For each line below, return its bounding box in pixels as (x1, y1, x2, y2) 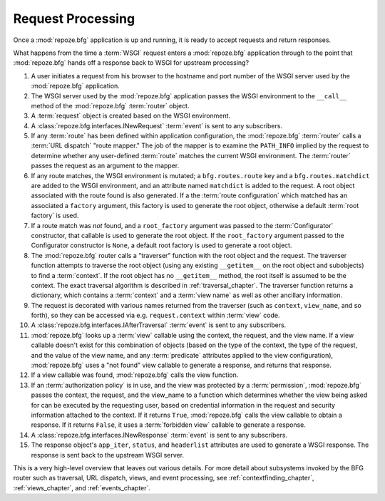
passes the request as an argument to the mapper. (31, 161, 180, 170)
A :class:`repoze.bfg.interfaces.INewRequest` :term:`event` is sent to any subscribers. (31, 121, 283, 130)
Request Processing (13, 11, 135, 26)
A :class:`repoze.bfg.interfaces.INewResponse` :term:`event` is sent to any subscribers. (31, 430, 288, 439)
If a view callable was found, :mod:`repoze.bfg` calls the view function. (31, 371, 239, 379)
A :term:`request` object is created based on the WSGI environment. (31, 111, 231, 120)
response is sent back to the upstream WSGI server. (31, 450, 185, 459)
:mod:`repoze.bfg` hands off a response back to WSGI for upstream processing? (13, 58, 250, 67)
